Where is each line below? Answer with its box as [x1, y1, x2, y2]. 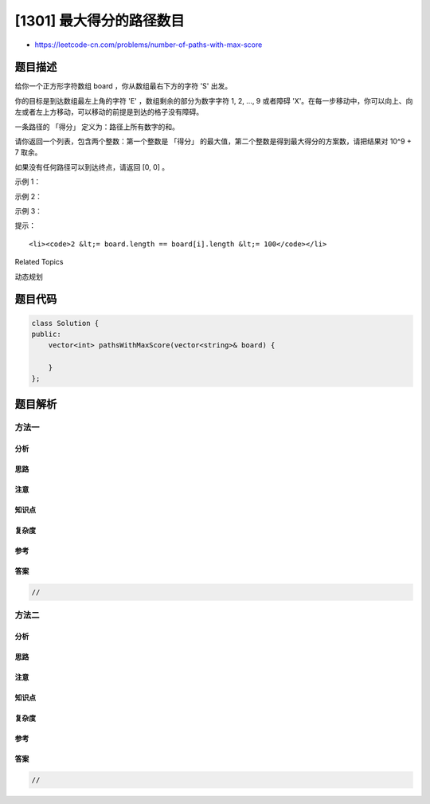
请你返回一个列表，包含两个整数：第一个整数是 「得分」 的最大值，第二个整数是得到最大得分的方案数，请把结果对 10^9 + [14, 136, 412, 147]
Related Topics [14, 257, 64, 267]
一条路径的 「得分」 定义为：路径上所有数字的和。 [14, 122, 179, 131]
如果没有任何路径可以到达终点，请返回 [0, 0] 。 [14, 162, 170, 171]
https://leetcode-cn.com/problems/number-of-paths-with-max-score [34, 40, 263, 49]
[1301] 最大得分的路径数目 [14, 12, 185, 29]
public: [31, 329, 61, 339]
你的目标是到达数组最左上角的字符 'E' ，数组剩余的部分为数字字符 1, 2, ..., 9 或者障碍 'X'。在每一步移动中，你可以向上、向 [14, 96, 413, 105]
